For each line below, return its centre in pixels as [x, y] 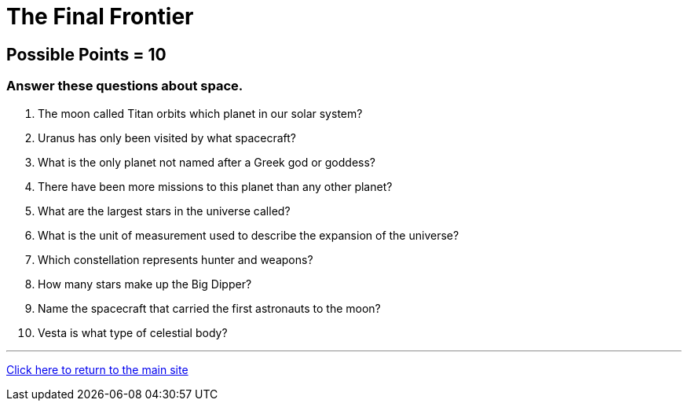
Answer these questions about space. [125, 86]
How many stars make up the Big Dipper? [145, 284]
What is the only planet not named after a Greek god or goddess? [207, 162]
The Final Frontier [100, 16]
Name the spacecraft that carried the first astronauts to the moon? [209, 308]
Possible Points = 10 [86, 54]
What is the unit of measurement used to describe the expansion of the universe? [249, 235]
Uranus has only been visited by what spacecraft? [167, 137]
